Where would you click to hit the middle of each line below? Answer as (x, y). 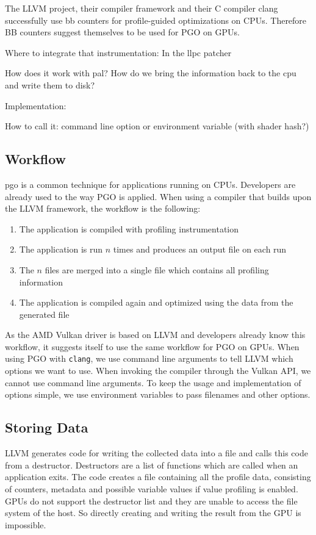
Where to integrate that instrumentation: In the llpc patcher (118, 52)
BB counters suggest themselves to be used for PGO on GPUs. (122, 32)
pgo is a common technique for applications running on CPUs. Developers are (150, 184)
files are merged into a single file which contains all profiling (157, 269)
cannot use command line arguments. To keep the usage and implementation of (153, 382)
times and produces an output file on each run (200, 249)
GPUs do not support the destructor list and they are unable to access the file (151, 501)
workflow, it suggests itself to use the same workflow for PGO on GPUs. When (152, 346)
